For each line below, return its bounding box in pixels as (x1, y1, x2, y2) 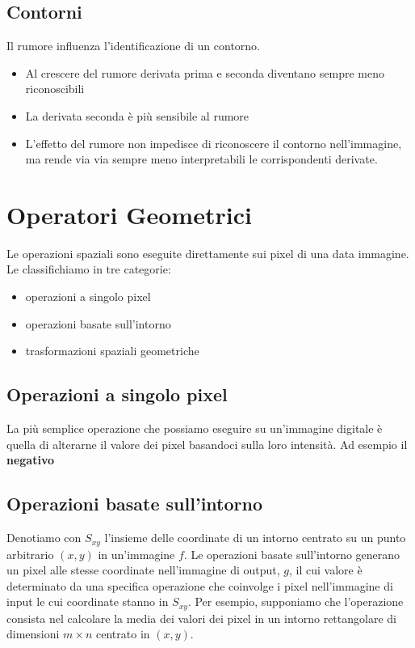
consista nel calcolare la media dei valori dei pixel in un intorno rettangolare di (6, 609, 396, 626)
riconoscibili (25, 80, 85, 97)
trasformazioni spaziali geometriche (25, 342, 199, 359)
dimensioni (6, 625, 60, 642)
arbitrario (6, 545, 54, 562)
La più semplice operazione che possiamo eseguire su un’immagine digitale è (6, 420, 383, 437)
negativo (6, 451, 55, 468)
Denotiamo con (6, 529, 82, 546)
